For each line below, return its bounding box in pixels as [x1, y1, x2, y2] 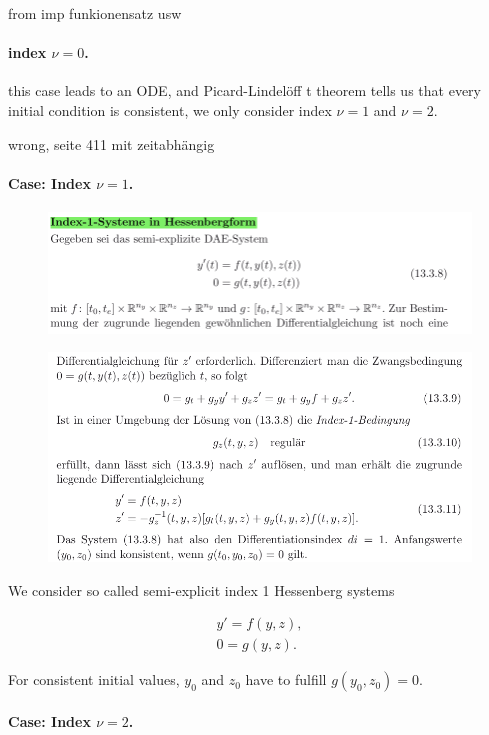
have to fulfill [245, 669, 327, 690]
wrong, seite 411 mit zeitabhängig [8, 133, 215, 154]
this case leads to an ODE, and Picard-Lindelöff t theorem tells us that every [8, 80, 481, 101]
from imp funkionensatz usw [8, 3, 182, 23]
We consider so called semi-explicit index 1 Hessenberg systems [8, 579, 395, 600]
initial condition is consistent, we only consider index [8, 99, 332, 120]
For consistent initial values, [8, 669, 180, 690]
